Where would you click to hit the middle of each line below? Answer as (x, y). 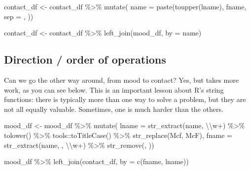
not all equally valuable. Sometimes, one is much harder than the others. (114, 109)
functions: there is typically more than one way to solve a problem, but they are (125, 99)
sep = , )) (19, 16)
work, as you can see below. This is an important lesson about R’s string (114, 89)
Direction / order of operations (85, 59)
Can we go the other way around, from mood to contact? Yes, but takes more (121, 80)
